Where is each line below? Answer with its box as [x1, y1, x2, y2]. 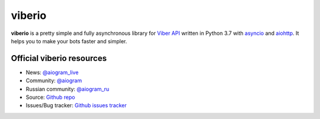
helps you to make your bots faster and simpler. [11, 37, 127, 44]
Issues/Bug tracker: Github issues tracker [25, 102, 127, 109]
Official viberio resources [11, 53, 107, 63]
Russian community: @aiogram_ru [25, 85, 110, 92]
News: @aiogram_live [25, 69, 79, 76]
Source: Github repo [25, 94, 75, 101]
